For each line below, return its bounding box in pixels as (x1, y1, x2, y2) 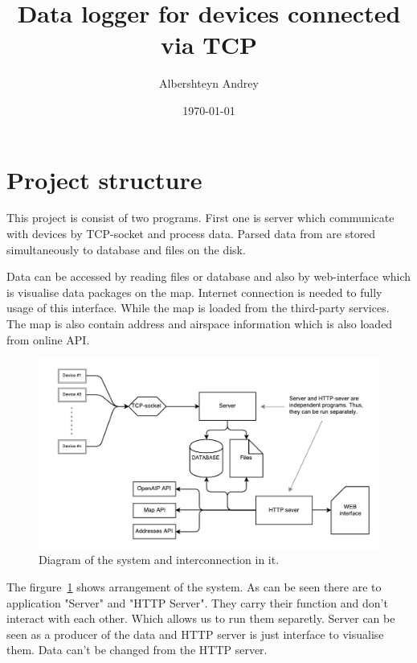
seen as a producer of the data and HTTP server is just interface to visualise (6, 625, 384, 642)
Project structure (6, 163, 202, 196)
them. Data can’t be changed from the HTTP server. (6, 641, 268, 658)
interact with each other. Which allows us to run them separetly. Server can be (6, 610, 395, 627)
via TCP (161, 28, 257, 61)
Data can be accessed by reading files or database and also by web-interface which (6, 268, 411, 285)
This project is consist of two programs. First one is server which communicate (6, 209, 395, 226)
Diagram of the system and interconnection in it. (39, 551, 280, 568)
